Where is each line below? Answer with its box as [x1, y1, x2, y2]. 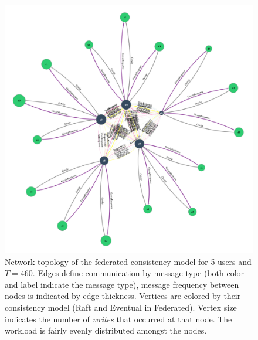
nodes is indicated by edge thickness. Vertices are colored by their [5, 290, 241, 302]
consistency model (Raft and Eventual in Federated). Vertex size [5, 301, 237, 313]
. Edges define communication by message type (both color [32, 267, 245, 279]
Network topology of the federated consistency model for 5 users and [5, 255, 252, 267]
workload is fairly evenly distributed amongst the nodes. [5, 324, 207, 336]
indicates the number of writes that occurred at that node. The [5, 312, 232, 325]
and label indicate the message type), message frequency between [5, 278, 239, 290]
